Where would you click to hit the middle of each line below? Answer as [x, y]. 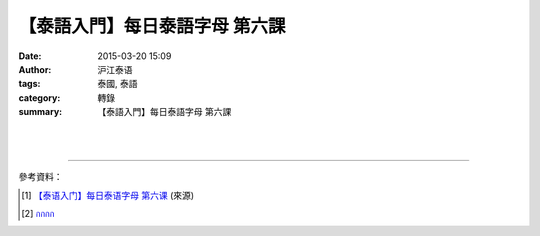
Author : [35, 69]
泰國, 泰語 [117, 84]
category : [39, 97]
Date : [30, 56]
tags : [29, 84]
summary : [40, 112]
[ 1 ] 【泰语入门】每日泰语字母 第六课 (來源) [108, 195]
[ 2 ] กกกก [38, 214]
